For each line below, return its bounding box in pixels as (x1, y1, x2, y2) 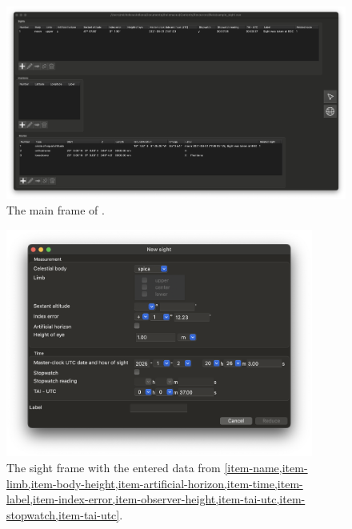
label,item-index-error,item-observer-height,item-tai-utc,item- (6, 491, 306, 507)
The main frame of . (6, 202, 105, 218)
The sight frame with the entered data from (6, 459, 221, 476)
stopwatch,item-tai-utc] (6, 506, 120, 523)
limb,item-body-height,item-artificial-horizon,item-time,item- (6, 475, 303, 491)
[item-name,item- (224, 459, 308, 476)
